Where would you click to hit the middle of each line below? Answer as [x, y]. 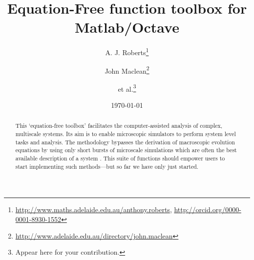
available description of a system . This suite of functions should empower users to [120, 158]
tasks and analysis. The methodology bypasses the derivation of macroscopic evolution [125, 142]
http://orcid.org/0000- [208, 210]
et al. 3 [127, 88]
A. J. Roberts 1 [127, 51]
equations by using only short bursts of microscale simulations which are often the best [126, 150]
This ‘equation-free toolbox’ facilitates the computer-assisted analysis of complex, [119, 126]
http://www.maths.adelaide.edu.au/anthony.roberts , [94, 210]
